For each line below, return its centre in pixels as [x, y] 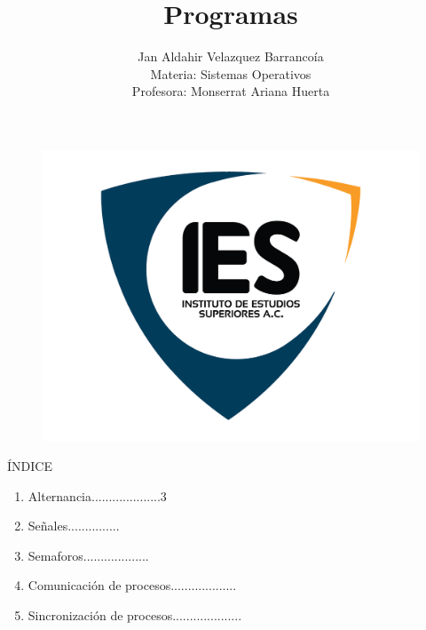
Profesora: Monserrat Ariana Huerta [231, 91]
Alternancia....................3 [97, 495]
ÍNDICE [30, 466]
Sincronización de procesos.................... [135, 614]
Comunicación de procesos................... [132, 585]
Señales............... [74, 526]
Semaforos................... [88, 555]
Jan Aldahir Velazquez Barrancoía [231, 56]
